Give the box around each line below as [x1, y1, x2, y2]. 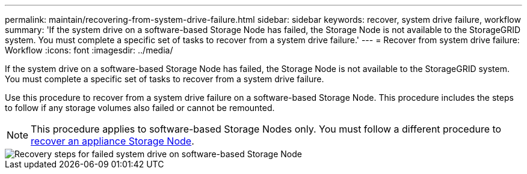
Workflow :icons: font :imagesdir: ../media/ [5, 45, 173, 55]
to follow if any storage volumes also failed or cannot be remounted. [5, 103, 275, 113]
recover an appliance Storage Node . [31, 135, 194, 147]
